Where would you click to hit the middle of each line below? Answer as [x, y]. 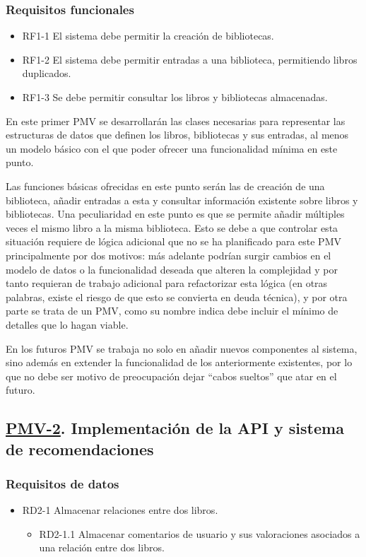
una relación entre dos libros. [102, 547]
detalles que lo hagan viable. [67, 324]
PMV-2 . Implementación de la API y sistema [175, 428]
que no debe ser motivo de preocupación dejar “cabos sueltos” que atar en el [171, 376]
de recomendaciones [80, 448]
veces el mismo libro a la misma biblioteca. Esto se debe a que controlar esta [172, 227]
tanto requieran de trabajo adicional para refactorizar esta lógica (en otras [167, 283]
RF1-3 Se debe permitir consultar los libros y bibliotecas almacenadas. [175, 97]
